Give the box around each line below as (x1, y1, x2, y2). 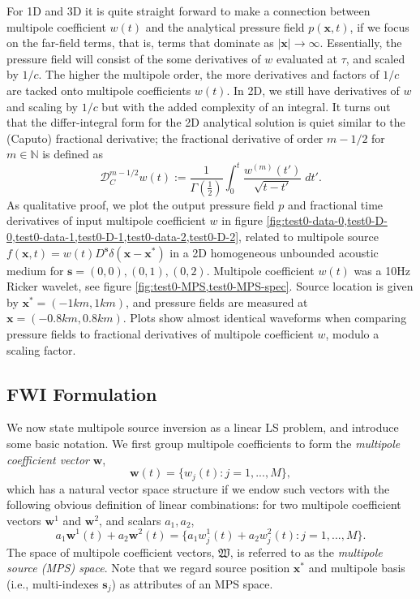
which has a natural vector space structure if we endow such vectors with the (6, 480, 390, 497)
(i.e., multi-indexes (6, 575, 99, 592)
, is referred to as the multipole (229, 543, 383, 560)
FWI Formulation (6, 381, 157, 406)
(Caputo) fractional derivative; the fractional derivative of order (6, 129, 324, 146)
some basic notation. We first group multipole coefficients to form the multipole (6, 435, 401, 452)
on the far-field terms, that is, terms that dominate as (6, 34, 274, 51)
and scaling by (6, 97, 78, 114)
